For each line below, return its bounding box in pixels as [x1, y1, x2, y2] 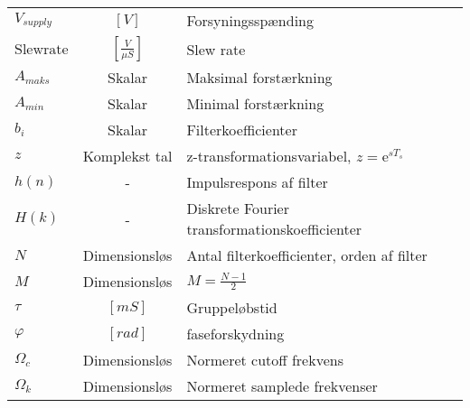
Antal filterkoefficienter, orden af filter [186, 245, 428, 265]
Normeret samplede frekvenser [186, 376, 378, 396]
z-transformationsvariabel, [186, 145, 352, 166]
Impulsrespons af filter [186, 172, 328, 192]
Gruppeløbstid [186, 297, 277, 318]
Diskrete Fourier [186, 198, 289, 218]
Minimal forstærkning [186, 93, 324, 114]
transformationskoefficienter [186, 218, 362, 239]
